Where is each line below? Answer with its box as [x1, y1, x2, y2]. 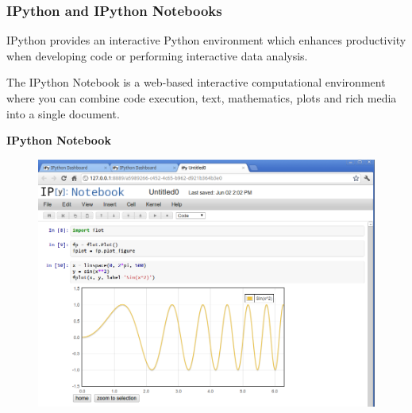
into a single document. [6, 105, 120, 122]
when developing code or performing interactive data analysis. [6, 47, 308, 64]
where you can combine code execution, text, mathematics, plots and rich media [6, 90, 397, 106]
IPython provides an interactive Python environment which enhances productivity [6, 32, 406, 48]
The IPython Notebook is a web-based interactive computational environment [6, 74, 386, 91]
